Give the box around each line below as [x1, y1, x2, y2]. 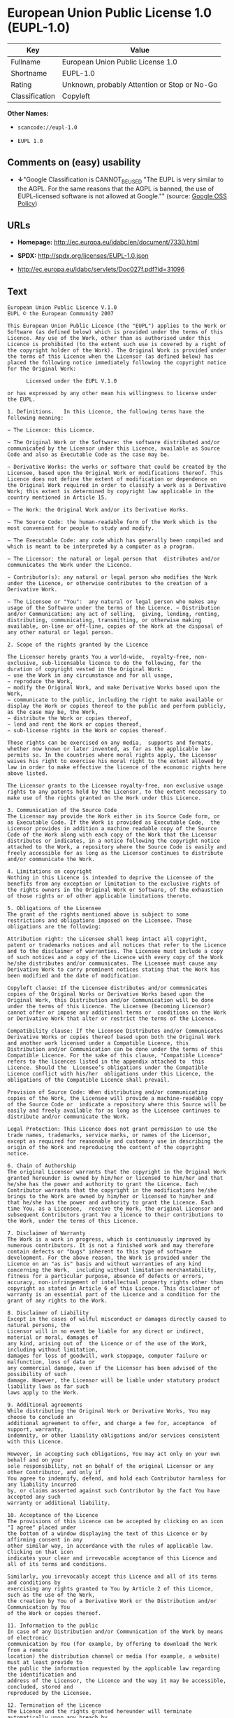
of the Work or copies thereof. [7, 1610, 101, 1617]
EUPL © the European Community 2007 [7, 310, 114, 317]
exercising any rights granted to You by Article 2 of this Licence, [7, 1586, 214, 1593]
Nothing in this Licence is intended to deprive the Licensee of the [7, 874, 214, 881]
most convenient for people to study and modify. [7, 525, 155, 532]
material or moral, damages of [7, 1334, 98, 1341]
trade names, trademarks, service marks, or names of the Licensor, [7, 1132, 211, 1139]
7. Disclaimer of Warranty [7, 1230, 86, 1237]
